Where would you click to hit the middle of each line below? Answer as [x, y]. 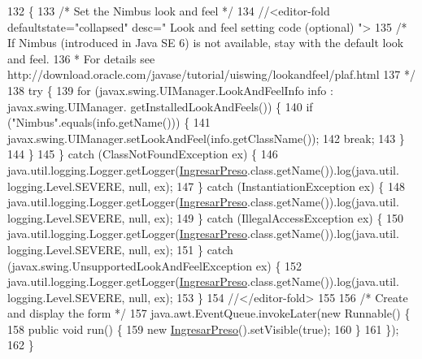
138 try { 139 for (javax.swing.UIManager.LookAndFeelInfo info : [170, 90]
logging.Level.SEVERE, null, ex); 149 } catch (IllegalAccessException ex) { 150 [206, 217]
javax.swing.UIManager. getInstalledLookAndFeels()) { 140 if [160, 106]
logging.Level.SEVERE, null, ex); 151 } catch [120, 249]
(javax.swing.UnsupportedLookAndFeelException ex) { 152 [155, 265]
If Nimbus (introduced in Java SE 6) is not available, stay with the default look [206, 43]
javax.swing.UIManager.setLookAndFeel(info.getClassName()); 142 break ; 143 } [206, 138]
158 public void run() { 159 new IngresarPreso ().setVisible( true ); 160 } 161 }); [203, 329]
